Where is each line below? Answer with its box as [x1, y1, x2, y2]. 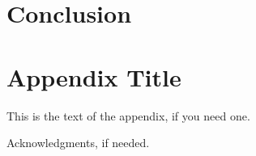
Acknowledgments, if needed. [6, 134, 150, 151]
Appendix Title [6, 60, 181, 93]
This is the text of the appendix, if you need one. [6, 107, 250, 124]
